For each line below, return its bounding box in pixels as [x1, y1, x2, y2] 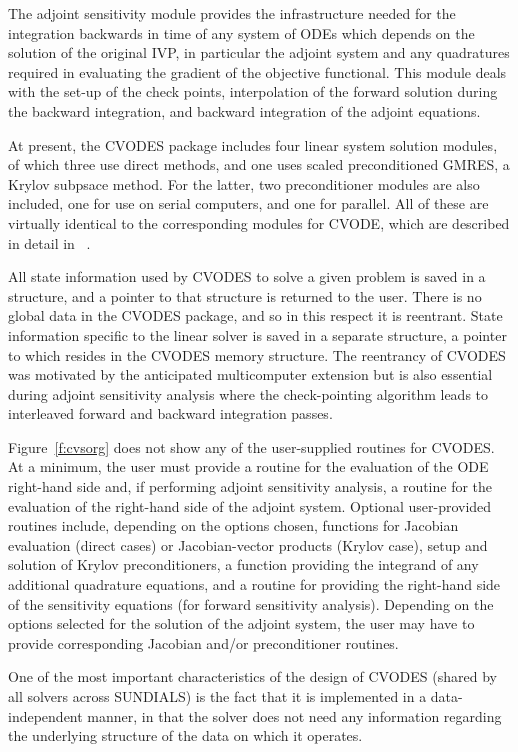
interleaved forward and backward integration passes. [8, 403, 333, 424]
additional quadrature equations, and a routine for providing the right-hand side [8, 574, 501, 595]
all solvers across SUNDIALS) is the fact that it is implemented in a [8, 686, 427, 706]
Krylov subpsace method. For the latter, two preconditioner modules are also [8, 173, 480, 194]
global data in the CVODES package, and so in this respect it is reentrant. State [8, 305, 503, 326]
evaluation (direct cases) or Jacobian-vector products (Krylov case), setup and [8, 534, 488, 555]
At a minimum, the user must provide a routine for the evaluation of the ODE [8, 456, 489, 477]
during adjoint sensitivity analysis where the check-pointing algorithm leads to [8, 383, 489, 404]
